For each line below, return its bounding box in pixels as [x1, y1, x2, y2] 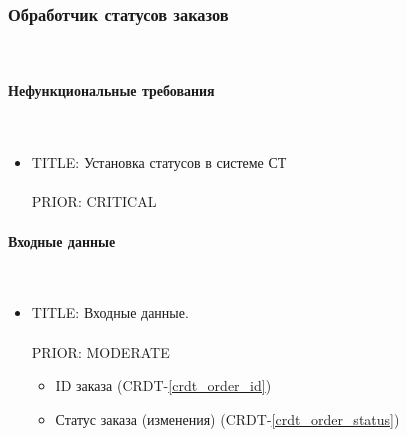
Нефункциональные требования [8, 80, 215, 101]
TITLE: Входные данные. [31, 302, 189, 323]
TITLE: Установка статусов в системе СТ [31, 152, 287, 173]
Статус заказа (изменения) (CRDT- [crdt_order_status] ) [55, 408, 400, 429]
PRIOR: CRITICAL [31, 191, 157, 212]
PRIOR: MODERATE [31, 341, 170, 362]
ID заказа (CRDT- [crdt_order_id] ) [55, 375, 272, 396]
